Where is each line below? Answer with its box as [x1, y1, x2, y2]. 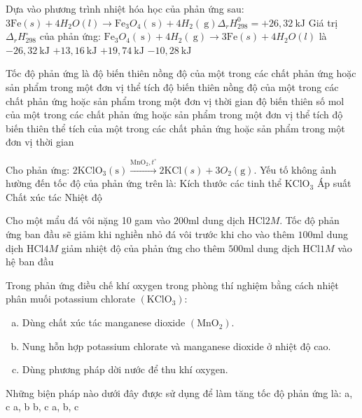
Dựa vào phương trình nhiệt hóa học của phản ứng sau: [6, 1, 244, 15]
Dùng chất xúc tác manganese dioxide [22, 315, 186, 330]
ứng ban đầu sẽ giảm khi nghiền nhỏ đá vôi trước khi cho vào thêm [6, 227, 295, 242]
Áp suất [316, 176, 351, 190]
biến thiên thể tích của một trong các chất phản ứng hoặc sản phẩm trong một [6, 120, 345, 135]
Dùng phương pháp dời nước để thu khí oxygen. [22, 362, 228, 377]
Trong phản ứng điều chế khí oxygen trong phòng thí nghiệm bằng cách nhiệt [6, 277, 339, 292]
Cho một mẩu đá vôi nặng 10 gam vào [6, 213, 171, 228]
